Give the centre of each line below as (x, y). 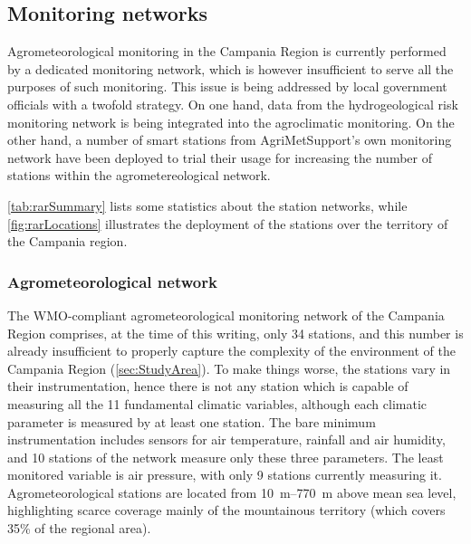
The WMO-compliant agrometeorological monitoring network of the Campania (226, 315)
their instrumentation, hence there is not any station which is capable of (208, 386)
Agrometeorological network (112, 281)
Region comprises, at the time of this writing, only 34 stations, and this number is (235, 333)
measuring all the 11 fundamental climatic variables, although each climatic (217, 403)
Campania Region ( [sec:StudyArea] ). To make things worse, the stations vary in (229, 368)
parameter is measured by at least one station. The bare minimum (192, 421)
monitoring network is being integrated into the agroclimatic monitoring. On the (231, 122)
